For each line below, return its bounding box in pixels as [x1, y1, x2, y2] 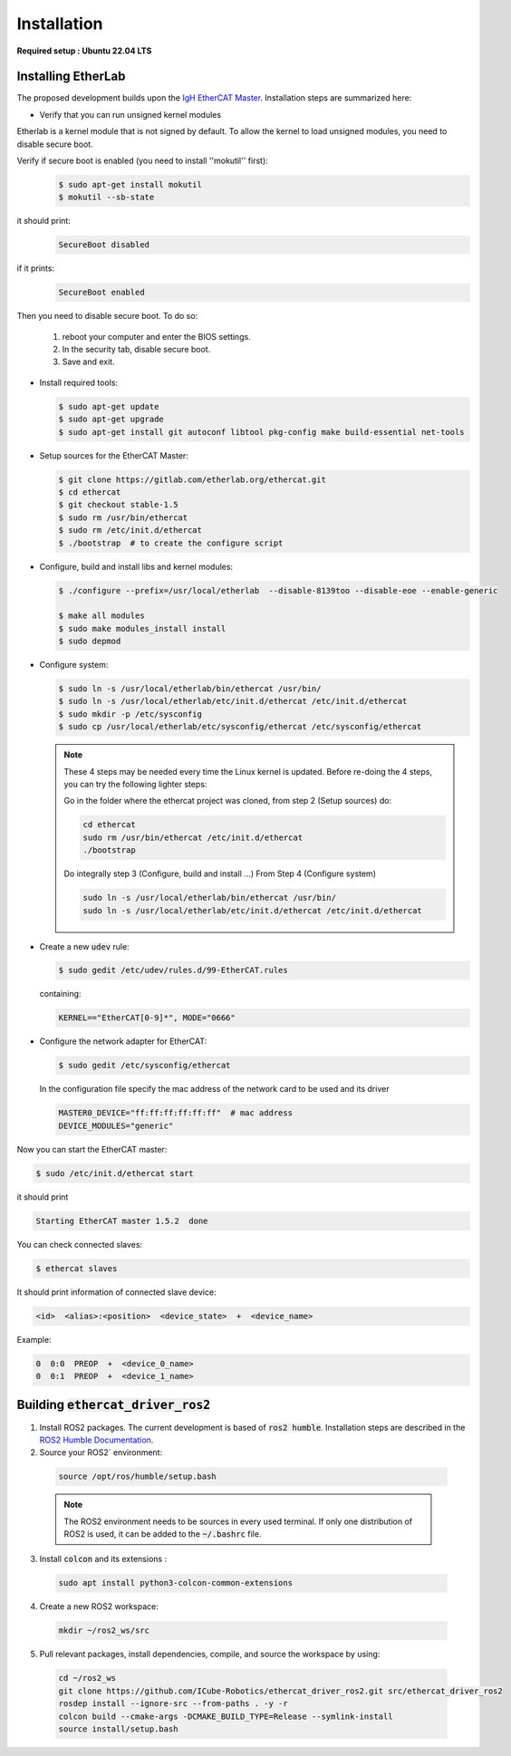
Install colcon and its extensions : [39, 1554, 168, 1565]
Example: [16, 1334, 52, 1345]
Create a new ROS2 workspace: [39, 1601, 159, 1612]
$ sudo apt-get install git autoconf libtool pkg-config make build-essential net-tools [58, 427, 466, 437]
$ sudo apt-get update [58, 401, 159, 411]
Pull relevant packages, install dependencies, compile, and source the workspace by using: [39, 1649, 381, 1660]
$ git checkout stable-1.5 [58, 499, 178, 510]
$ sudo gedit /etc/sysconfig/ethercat [58, 1060, 231, 1071]
